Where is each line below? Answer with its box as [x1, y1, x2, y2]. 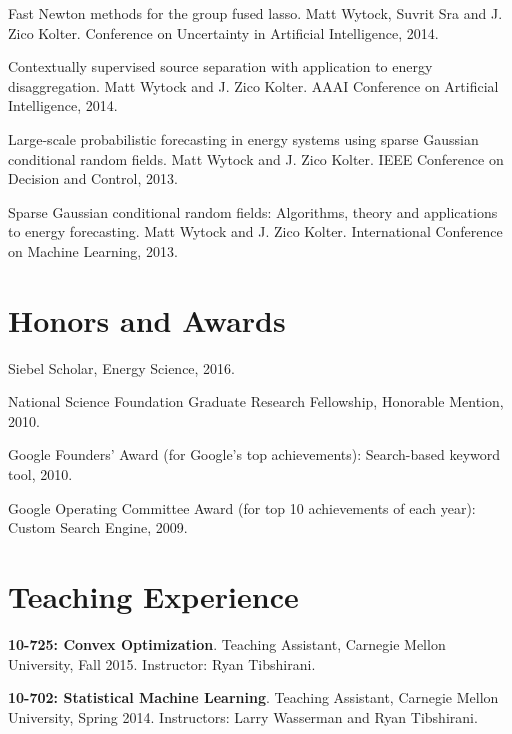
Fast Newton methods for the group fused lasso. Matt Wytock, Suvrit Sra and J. [8, 3, 503, 23]
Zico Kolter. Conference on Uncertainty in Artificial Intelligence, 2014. [8, 22, 439, 43]
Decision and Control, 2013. [8, 168, 178, 189]
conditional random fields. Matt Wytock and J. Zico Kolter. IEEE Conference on [8, 148, 504, 169]
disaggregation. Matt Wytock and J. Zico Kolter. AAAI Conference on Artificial [8, 75, 499, 96]
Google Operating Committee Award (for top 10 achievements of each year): [8, 497, 476, 518]
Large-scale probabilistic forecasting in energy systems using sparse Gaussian [8, 128, 479, 149]
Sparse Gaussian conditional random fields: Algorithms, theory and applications [8, 201, 498, 222]
